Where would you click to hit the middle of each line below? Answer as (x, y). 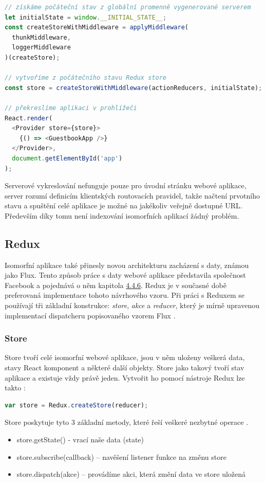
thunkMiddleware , (41, 37)
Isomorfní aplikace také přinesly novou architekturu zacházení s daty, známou (127, 265)
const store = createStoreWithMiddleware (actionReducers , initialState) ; (134, 88)
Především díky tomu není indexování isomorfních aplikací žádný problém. (122, 215)
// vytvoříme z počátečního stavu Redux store (86, 78)
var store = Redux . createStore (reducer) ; (77, 405)
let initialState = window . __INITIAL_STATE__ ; (86, 17)
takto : (15, 388)
